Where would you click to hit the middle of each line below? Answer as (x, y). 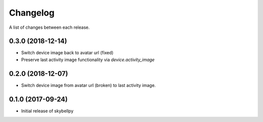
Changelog (32, 13)
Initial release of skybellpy (47, 111)
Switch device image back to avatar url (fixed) (67, 53)
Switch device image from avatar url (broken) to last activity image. (88, 85)
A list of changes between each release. (49, 27)
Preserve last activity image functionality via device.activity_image (88, 60)
